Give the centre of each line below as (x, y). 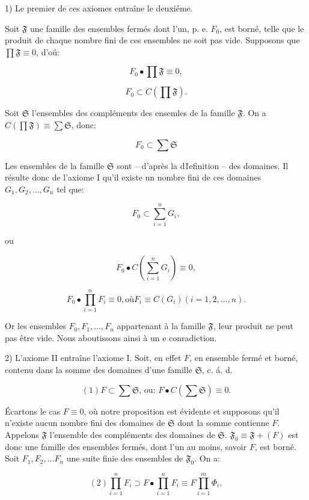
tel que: (70, 189)
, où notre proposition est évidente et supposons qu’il (182, 411)
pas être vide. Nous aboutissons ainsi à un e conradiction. (111, 337)
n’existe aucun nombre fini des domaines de (85, 423)
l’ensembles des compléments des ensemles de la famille (133, 113)
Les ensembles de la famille (55, 165)
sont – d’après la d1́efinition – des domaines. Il (203, 165)
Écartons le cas (33, 411)
